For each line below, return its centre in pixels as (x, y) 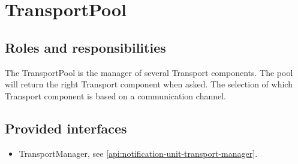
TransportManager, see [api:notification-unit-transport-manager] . (138, 153)
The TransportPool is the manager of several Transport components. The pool (149, 72)
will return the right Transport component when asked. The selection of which (149, 84)
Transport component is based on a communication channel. (115, 95)
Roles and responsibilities (85, 47)
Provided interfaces (66, 128)
